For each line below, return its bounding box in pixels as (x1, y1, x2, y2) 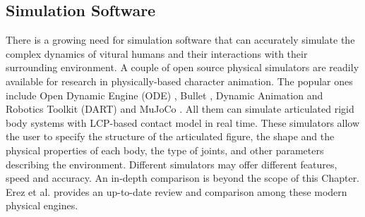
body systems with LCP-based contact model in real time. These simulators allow (6, 115, 360, 130)
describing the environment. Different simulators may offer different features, (6, 156, 337, 171)
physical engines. (6, 198, 78, 213)
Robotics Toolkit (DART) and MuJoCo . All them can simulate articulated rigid (6, 101, 354, 116)
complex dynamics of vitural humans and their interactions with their (6, 46, 308, 61)
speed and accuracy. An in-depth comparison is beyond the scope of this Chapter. (6, 170, 360, 185)
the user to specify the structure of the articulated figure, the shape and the (6, 129, 335, 144)
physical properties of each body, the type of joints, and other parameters (6, 142, 324, 157)
